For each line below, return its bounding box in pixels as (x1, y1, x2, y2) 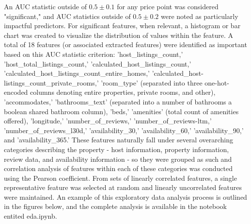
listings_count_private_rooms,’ (4, 77, 99, 87)
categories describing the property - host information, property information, (4, 144, 229, 154)
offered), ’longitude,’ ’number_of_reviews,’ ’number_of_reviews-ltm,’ (4, 116, 212, 126)
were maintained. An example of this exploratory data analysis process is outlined (4, 191, 247, 202)
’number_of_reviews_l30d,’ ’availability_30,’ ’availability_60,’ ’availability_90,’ (4, 125, 244, 135)
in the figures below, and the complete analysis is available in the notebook (4, 201, 227, 211)
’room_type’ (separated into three (101, 77, 203, 87)
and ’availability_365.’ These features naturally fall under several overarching (4, 135, 234, 145)
